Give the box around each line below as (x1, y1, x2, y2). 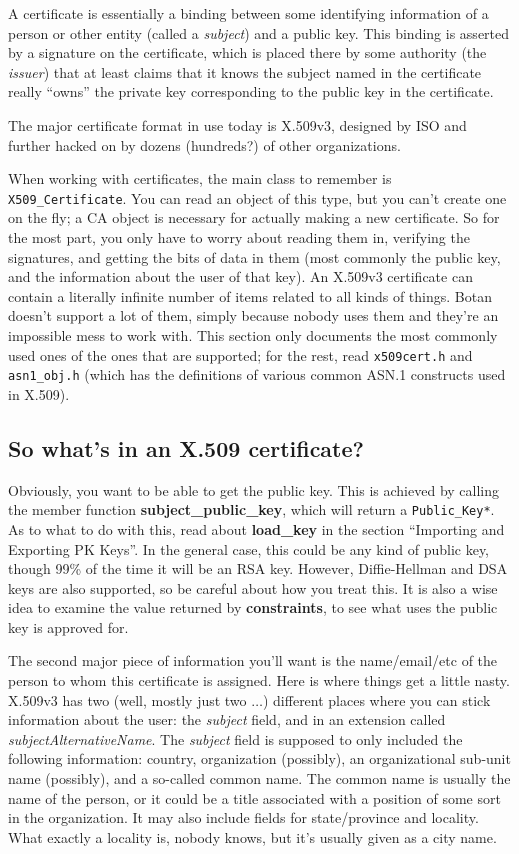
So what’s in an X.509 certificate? (8, 432, 364, 463)
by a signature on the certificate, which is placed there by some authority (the (8, 42, 487, 63)
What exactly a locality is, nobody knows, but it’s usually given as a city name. (8, 826, 497, 847)
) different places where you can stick (262, 689, 491, 710)
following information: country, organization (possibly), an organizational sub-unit (8, 748, 511, 769)
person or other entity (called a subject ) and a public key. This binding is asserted (8, 22, 510, 43)
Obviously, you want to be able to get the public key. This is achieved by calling (8, 479, 500, 500)
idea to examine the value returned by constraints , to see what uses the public (8, 597, 498, 618)
